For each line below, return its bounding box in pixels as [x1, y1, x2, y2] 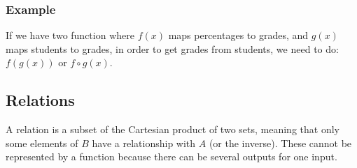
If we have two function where [6, 28, 134, 43]
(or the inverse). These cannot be [209, 135, 352, 150]
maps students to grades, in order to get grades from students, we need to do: [6, 41, 339, 56]
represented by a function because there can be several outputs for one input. [6, 149, 337, 164]
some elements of [6, 135, 78, 150]
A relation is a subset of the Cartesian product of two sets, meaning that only [6, 122, 339, 137]
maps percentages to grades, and [168, 28, 309, 43]
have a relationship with [92, 135, 196, 150]
